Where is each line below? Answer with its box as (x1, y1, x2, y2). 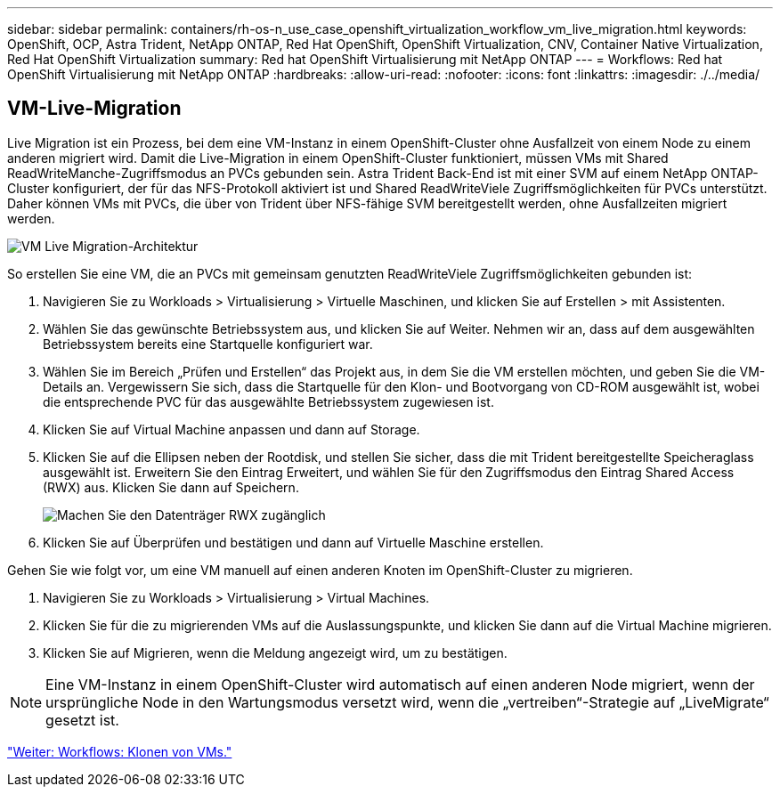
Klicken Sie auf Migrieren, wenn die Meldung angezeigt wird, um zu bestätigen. (43, 644, 508, 660)
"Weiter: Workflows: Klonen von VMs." (7, 743, 232, 759)
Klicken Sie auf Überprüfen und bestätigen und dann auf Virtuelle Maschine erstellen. (43, 534, 544, 550)
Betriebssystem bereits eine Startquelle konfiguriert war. (43, 336, 373, 352)
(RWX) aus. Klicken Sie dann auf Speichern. (43, 479, 299, 495)
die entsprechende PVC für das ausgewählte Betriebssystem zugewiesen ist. (43, 393, 494, 409)
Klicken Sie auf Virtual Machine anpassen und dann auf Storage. (43, 421, 420, 437)
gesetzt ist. (45, 710, 119, 729)
